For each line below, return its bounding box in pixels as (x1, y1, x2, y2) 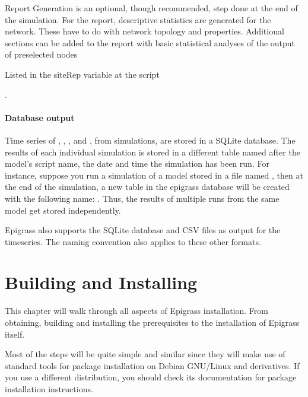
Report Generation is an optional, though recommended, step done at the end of (5, 2, 298, 14)
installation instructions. (5, 382, 93, 395)
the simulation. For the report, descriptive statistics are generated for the (5, 13, 271, 26)
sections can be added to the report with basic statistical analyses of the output (5, 36, 296, 49)
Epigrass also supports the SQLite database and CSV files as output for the (5, 224, 281, 236)
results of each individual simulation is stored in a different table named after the (5, 145, 300, 158)
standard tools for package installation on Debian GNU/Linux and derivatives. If (5, 359, 300, 371)
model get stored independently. (5, 204, 121, 216)
